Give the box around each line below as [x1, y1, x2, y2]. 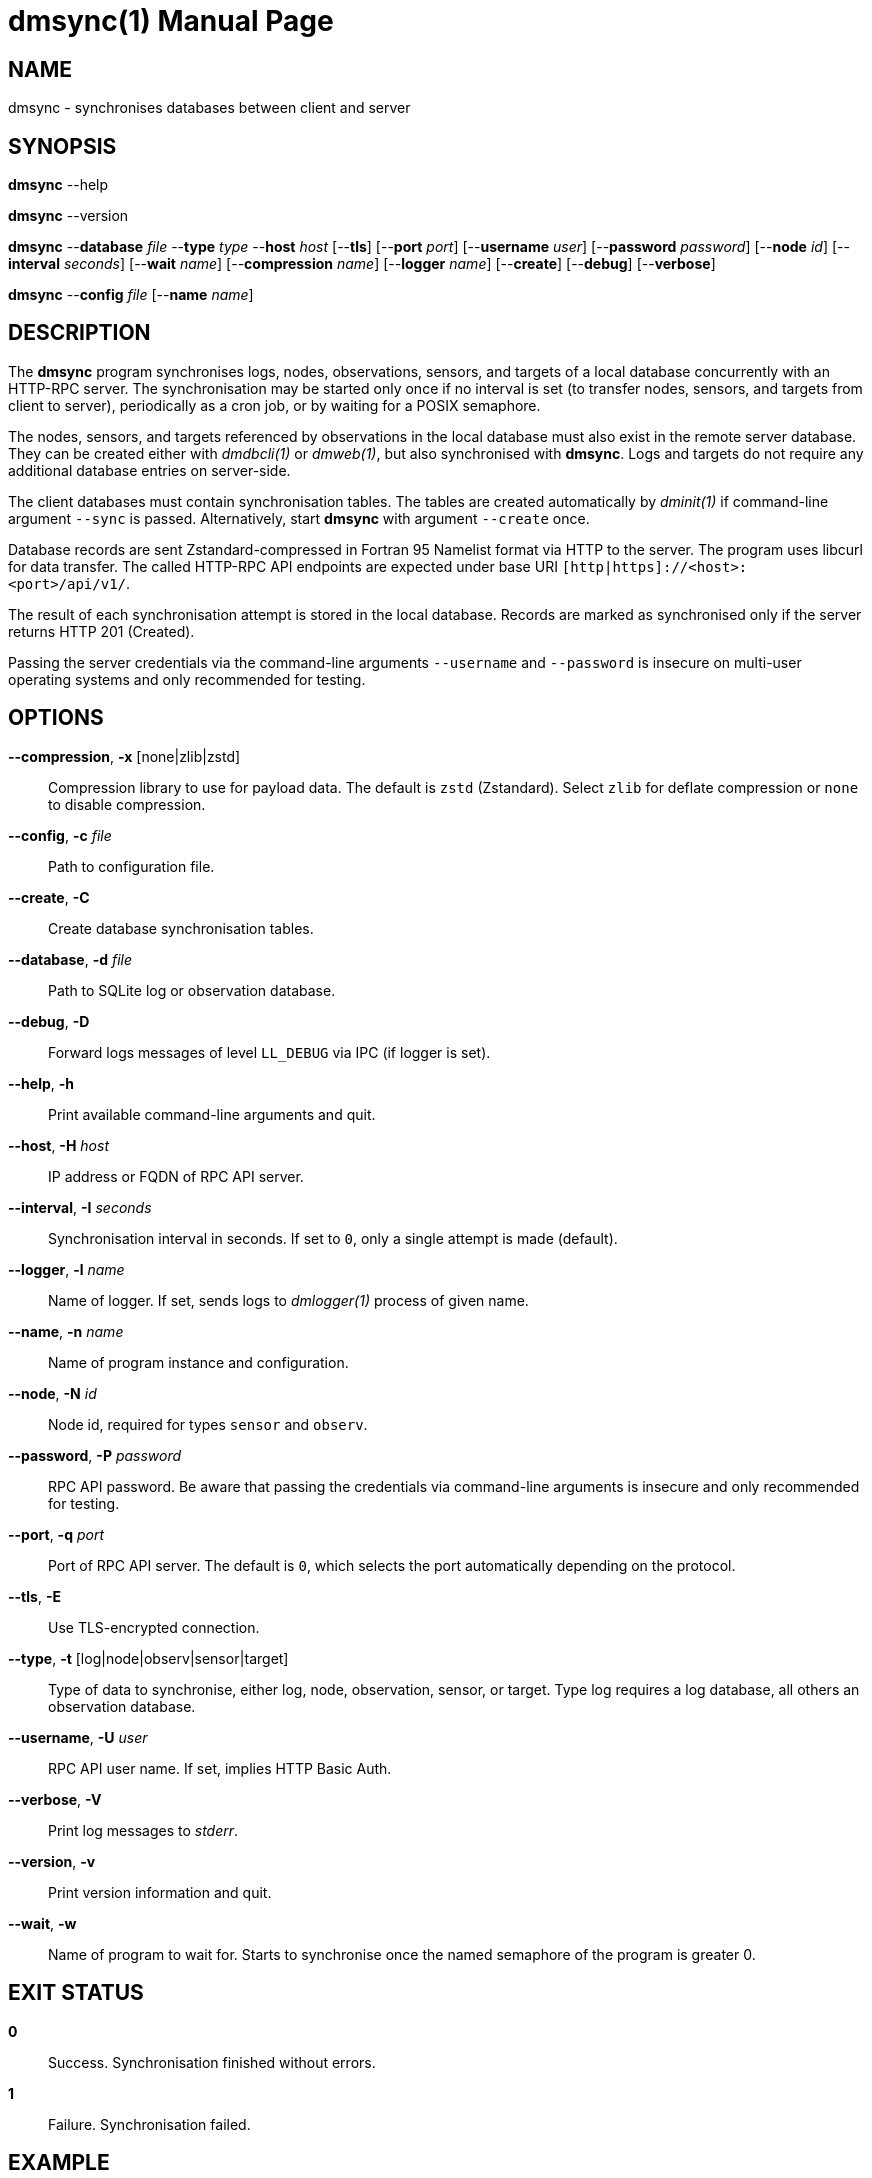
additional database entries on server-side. [8, 461, 291, 479]
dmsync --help [8, 176, 109, 194]
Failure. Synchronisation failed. [48, 2115, 251, 2133]
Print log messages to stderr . [48, 1821, 239, 1839]
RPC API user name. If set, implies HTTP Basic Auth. [48, 1759, 392, 1777]
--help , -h [8, 1074, 75, 1092]
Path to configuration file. [48, 857, 215, 875]
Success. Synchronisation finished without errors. [48, 2053, 376, 2071]
